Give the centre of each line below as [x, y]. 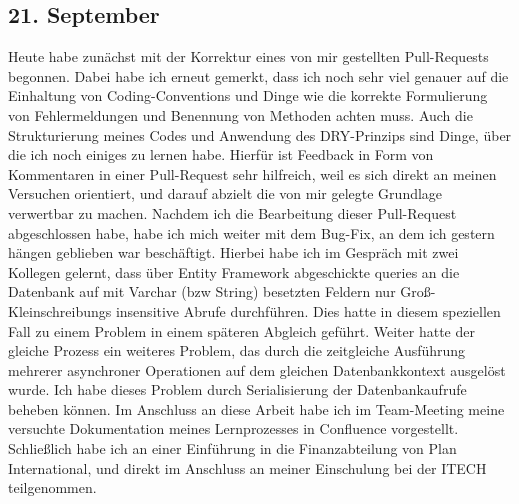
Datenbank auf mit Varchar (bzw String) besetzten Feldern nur [202, 291]
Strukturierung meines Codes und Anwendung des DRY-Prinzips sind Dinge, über [260, 134]
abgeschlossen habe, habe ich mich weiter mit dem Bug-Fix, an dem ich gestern [251, 232]
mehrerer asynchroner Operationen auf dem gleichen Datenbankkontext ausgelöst [257, 369]
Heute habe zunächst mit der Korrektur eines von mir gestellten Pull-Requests [248, 56]
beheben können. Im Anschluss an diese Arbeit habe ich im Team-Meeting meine [256, 408]
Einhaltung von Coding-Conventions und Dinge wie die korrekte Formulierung [248, 95]
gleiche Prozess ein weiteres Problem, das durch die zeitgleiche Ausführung [237, 350]
